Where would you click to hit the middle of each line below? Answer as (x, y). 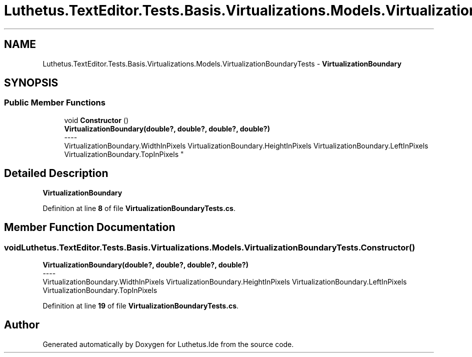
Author (22, 325)
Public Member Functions (55, 103)
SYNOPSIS (31, 83)
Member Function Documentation (90, 227)
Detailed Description (56, 173)
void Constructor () (96, 120)
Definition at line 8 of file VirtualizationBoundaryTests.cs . (139, 208)
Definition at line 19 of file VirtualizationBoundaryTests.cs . (141, 305)
